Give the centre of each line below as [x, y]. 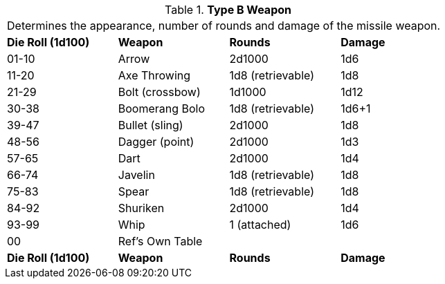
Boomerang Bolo [162, 108]
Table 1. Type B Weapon [228, 10]
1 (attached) [260, 225]
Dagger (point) [156, 142]
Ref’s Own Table [160, 241]
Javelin [136, 175]
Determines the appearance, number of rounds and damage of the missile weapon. [224, 26]
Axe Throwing [154, 75]
